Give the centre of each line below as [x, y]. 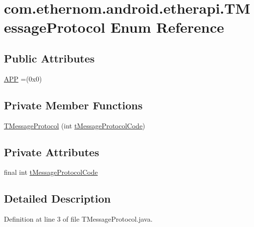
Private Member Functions [73, 105]
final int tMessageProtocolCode [51, 172]
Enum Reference [167, 27]
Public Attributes [49, 58]
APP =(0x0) [23, 78]
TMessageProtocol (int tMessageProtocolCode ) [75, 125]
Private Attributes [52, 152]
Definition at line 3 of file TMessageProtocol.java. [78, 219]
